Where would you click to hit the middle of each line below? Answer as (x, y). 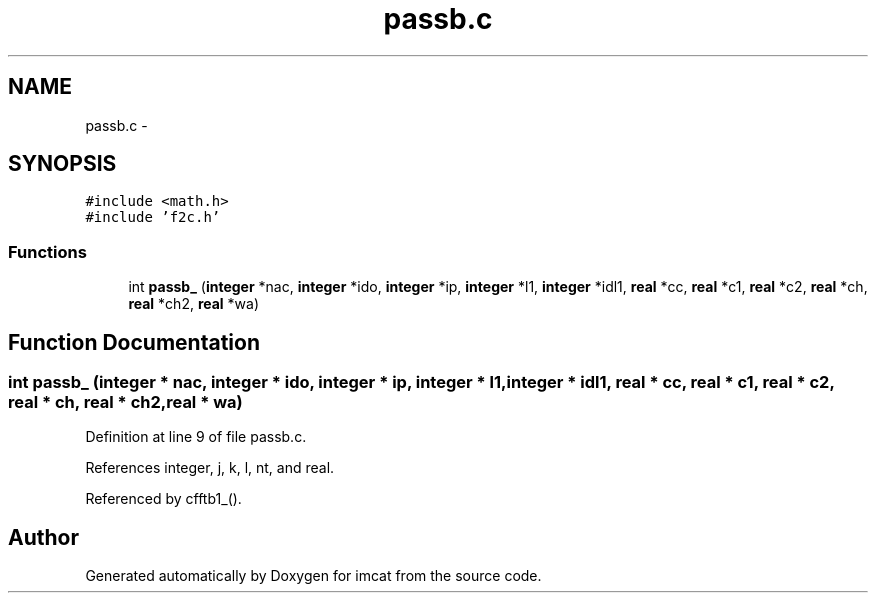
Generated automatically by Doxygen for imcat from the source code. (313, 576)
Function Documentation (134, 342)
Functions (47, 251)
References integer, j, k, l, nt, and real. (210, 468)
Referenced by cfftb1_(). (163, 499)
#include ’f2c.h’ (153, 217)
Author (43, 537)
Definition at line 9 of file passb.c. (196, 437)
